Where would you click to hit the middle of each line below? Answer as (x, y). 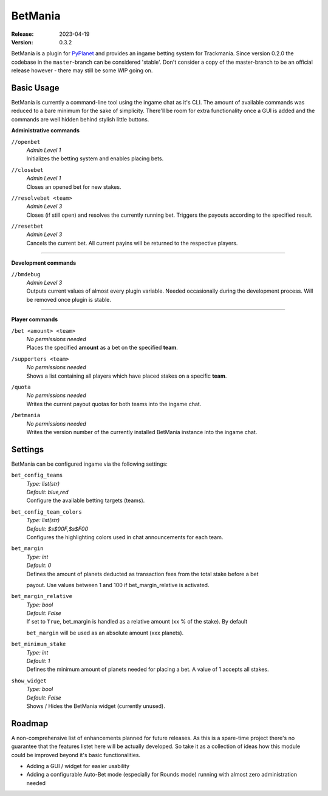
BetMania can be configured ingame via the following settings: (90, 464)
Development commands (44, 263)
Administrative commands (46, 131)
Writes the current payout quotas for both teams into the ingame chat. (114, 404)
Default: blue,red (48, 492)
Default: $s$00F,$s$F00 (57, 529)
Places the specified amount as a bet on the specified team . (102, 348)
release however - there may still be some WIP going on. (82, 70)
